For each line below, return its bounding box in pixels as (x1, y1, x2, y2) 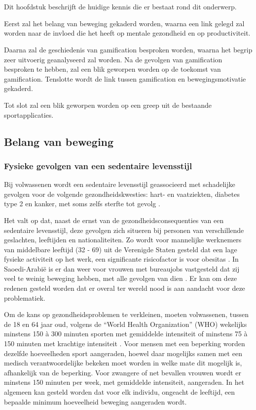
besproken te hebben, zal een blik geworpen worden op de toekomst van (4, 64, 221, 74)
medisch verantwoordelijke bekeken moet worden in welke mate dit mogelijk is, (4, 358, 242, 368)
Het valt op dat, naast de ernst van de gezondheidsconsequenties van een (4, 215, 224, 225)
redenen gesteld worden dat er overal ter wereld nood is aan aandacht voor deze (4, 283, 245, 293)
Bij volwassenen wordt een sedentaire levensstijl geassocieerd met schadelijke (4, 179, 235, 189)
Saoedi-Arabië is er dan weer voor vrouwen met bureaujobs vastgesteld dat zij (4, 263, 240, 273)
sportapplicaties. (4, 109, 54, 120)
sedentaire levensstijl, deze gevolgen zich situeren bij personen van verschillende (4, 225, 244, 235)
